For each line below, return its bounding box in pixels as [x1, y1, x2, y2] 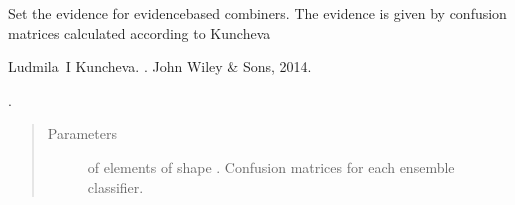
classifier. [87, 176, 144, 197]
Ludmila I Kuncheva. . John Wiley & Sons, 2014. [8, 56, 312, 77]
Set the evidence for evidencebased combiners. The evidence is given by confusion [8, 3, 507, 23]
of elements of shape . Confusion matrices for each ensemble [87, 156, 455, 177]
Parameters [47, 123, 117, 144]
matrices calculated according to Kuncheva [8, 22, 271, 43]
